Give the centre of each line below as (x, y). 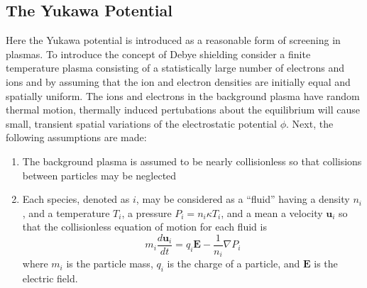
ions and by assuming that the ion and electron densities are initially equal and (178, 81)
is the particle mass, (110, 264)
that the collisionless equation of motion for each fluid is (144, 227)
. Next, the (310, 123)
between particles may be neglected (99, 175)
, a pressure (147, 212)
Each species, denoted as (76, 199)
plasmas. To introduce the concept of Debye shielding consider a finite (158, 54)
